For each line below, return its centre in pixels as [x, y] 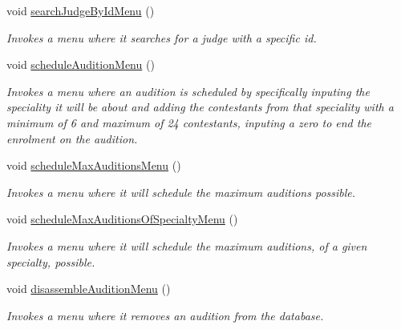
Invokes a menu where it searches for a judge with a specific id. [162, 37]
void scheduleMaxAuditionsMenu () [94, 165]
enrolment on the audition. [72, 138]
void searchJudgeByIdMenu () [81, 10]
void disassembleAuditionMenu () [89, 289]
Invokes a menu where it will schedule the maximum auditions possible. [181, 192]
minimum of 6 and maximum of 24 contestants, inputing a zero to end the [189, 122]
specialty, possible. [51, 261]
